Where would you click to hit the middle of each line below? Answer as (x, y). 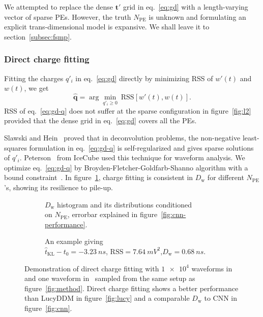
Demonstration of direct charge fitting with (92, 268)
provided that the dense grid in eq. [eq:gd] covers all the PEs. (100, 120)
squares (16, 147)
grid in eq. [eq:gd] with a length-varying (185, 7)
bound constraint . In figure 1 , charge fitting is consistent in (99, 177)
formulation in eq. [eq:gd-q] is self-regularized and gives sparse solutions (141, 147)
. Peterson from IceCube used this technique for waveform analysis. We (132, 157)
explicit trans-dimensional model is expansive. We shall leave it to (107, 27)
